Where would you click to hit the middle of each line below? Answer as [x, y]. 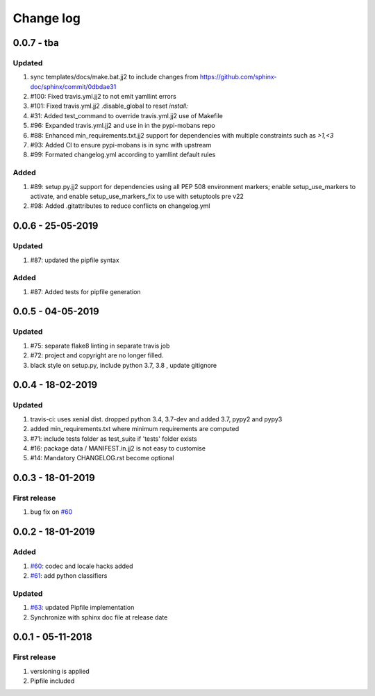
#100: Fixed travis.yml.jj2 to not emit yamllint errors [103, 97]
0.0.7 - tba [36, 43]
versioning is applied [60, 671]
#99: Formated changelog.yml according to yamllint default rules [123, 155]
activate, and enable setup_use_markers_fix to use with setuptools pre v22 [137, 196]
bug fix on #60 [51, 512]
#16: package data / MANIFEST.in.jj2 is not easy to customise [118, 448]
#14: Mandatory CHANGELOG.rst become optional [102, 458]
